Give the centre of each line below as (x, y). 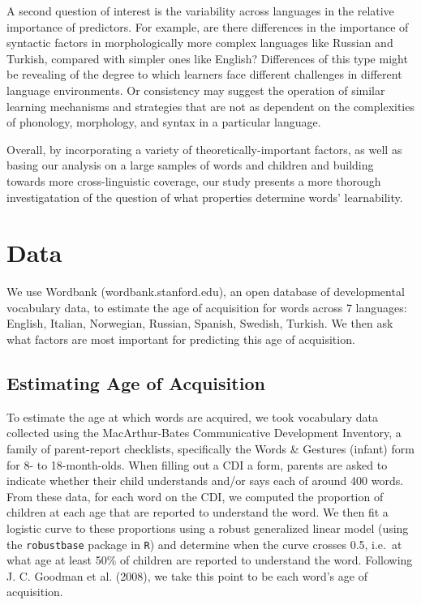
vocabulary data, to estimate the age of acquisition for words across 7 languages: (207, 307)
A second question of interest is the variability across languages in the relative (200, 11)
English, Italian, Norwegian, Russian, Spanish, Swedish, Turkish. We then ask (200, 323)
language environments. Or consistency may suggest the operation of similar (196, 90)
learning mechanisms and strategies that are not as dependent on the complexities (210, 106)
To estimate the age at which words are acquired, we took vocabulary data (192, 416)
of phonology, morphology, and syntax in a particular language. (164, 122)
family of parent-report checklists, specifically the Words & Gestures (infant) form (210, 449)
